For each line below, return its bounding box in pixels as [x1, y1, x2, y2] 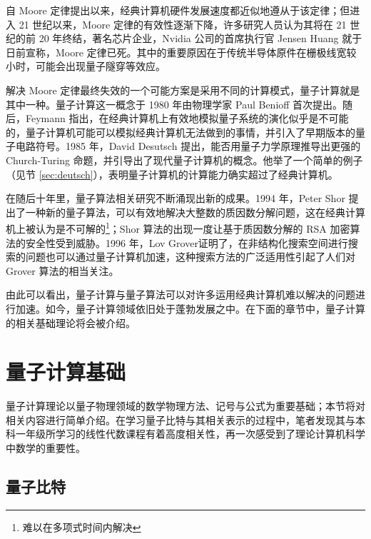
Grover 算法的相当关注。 [6, 263, 119, 278]
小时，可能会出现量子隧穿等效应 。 [6, 59, 166, 74]
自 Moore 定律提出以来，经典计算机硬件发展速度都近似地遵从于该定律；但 [6, 3, 350, 17]
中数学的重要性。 [6, 440, 86, 455]
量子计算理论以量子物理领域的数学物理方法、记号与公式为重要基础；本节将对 [6, 398, 365, 413]
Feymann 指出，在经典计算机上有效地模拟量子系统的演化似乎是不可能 [25, 111, 349, 126]
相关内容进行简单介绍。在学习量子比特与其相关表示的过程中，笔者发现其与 [6, 412, 355, 427]
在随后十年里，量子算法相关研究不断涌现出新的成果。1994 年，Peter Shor [6, 191, 345, 206]
